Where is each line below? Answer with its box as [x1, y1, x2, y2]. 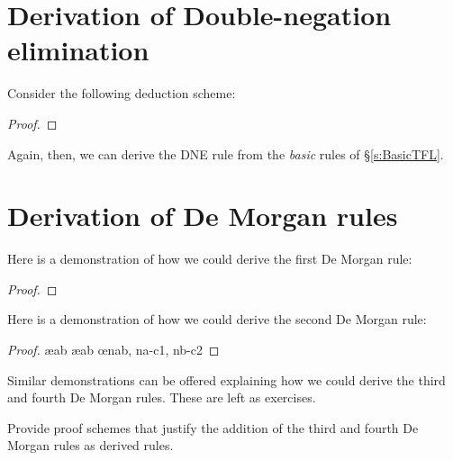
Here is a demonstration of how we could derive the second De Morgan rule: [7, 310, 427, 329]
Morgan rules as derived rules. [7, 436, 174, 455]
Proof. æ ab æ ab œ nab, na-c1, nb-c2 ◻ [7, 340, 220, 358]
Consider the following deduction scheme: [7, 84, 236, 103]
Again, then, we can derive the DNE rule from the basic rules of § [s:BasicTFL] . [7, 144, 444, 163]
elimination [7, 32, 149, 68]
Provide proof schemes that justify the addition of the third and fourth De [7, 418, 419, 437]
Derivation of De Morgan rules [7, 197, 398, 234]
